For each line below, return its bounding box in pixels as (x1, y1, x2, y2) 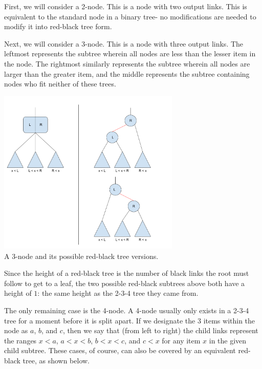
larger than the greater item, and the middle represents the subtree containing (4, 68, 250, 79)
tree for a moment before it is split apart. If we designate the (4, 315, 195, 325)
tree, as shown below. (23, 355, 90, 365)
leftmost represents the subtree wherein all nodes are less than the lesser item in (4, 48, 256, 59)
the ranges (4, 335, 37, 345)
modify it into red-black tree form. (4, 21, 112, 32)
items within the (203, 315, 255, 325)
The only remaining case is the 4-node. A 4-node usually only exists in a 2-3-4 (4, 305, 249, 316)
